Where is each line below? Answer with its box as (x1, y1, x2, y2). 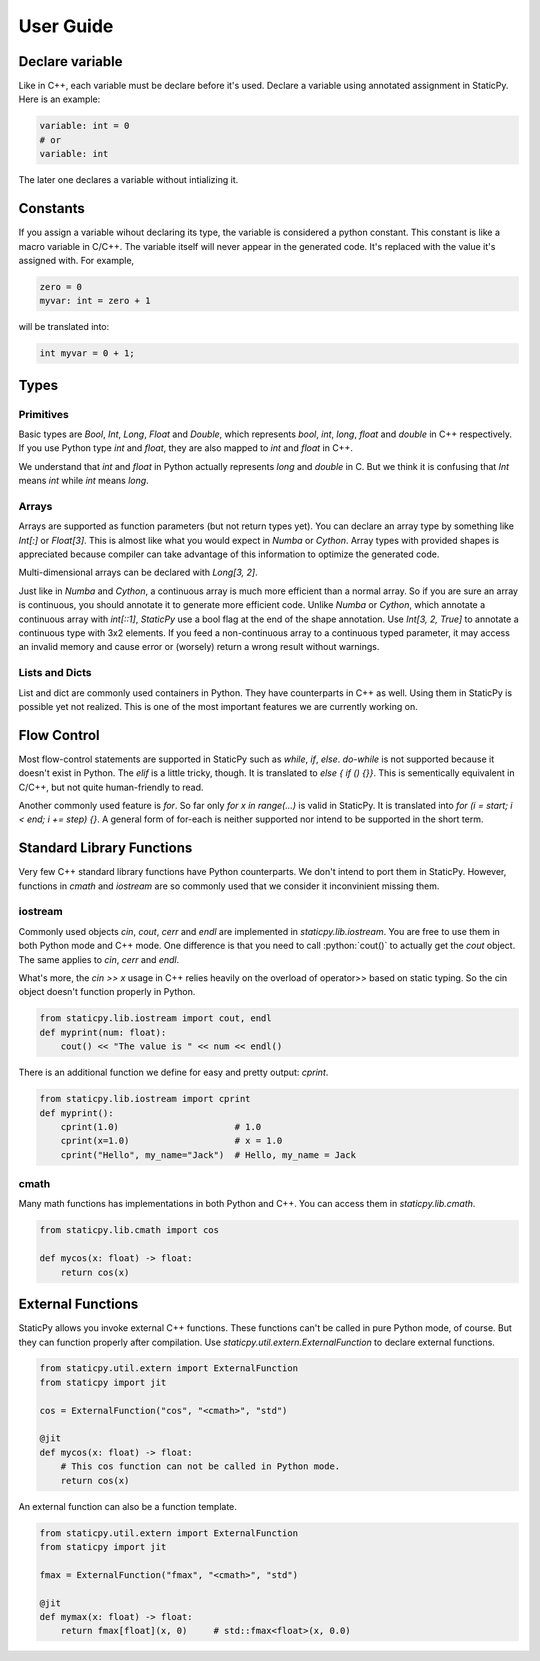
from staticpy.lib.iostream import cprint (39, 1093, 251, 1105)
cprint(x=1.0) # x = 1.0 (60, 1135, 283, 1147)
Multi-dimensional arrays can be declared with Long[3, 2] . (18, 566, 259, 579)
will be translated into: (18, 321, 110, 333)
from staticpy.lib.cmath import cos (39, 1225, 220, 1236)
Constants (18, 200, 85, 217)
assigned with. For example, (18, 254, 135, 266)
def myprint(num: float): (39, 1026, 167, 1038)
